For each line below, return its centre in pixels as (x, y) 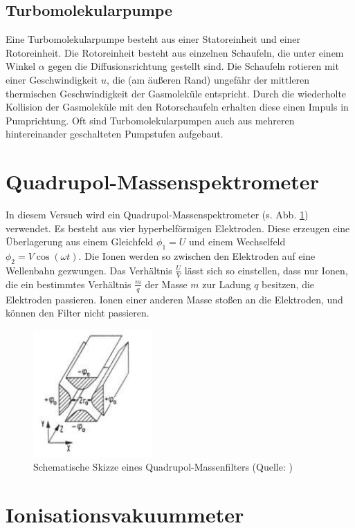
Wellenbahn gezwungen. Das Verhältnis (89, 270)
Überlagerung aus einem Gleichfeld (80, 242)
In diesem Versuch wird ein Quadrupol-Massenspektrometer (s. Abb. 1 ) (157, 215)
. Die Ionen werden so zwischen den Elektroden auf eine (197, 256)
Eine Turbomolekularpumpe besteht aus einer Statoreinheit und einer (153, 39)
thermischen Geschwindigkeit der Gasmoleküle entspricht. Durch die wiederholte (176, 93)
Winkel (21, 66)
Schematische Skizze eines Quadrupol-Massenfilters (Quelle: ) (163, 467)
